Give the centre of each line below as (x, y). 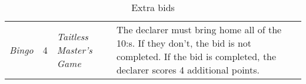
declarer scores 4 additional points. (188, 70)
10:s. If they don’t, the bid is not (184, 43)
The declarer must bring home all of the (199, 29)
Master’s (74, 50)
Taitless (72, 36)
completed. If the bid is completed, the (196, 56)
